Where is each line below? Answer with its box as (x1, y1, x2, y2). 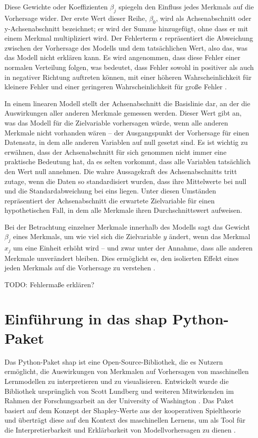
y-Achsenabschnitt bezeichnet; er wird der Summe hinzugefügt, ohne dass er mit (4, 23, 248, 33)
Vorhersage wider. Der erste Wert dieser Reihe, (4, 12, 147, 23)
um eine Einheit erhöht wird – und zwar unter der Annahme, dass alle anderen (13, 243, 253, 253)
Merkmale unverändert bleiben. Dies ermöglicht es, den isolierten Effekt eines (4, 252, 239, 263)
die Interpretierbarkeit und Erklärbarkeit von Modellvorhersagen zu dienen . (4, 424, 236, 435)
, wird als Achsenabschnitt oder (155, 12, 252, 23)
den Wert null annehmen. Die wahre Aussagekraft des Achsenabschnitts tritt (4, 166, 237, 176)
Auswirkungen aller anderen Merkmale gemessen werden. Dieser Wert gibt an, (4, 108, 242, 118)
